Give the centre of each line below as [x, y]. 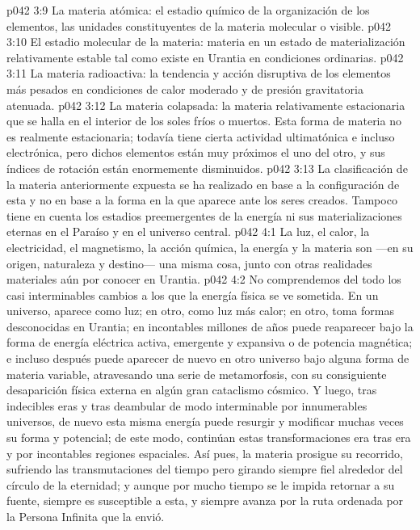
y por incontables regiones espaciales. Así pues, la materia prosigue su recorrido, [205, 453]
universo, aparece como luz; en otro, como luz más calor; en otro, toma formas [200, 311]
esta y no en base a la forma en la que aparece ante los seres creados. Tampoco [202, 200]
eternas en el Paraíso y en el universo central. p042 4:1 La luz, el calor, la [188, 231]
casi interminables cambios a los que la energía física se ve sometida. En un [193, 294]
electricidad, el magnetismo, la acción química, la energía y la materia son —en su [210, 247]
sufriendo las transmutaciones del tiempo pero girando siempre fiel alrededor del [205, 469]
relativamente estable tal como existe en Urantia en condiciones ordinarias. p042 [205, 57]
